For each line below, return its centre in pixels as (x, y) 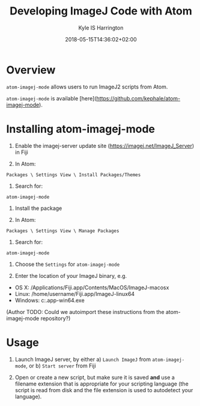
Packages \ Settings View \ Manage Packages (63, 231)
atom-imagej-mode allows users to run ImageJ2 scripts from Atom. (87, 87)
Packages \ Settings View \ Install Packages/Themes (74, 175)
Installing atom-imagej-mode (80, 129)
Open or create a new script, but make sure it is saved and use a (95, 377)
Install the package (38, 208)
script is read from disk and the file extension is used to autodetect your (104, 390)
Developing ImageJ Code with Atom (101, 11)
